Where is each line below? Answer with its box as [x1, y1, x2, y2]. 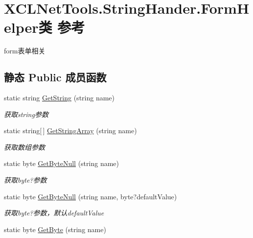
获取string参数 [4, 109, 48, 119]
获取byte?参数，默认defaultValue [4, 208, 104, 218]
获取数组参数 [4, 142, 45, 152]
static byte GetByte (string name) [4, 224, 106, 234]
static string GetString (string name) [4, 93, 115, 103]
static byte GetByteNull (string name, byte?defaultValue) [4, 191, 177, 201]
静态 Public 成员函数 [4, 70, 107, 85]
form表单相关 [4, 46, 46, 56]
